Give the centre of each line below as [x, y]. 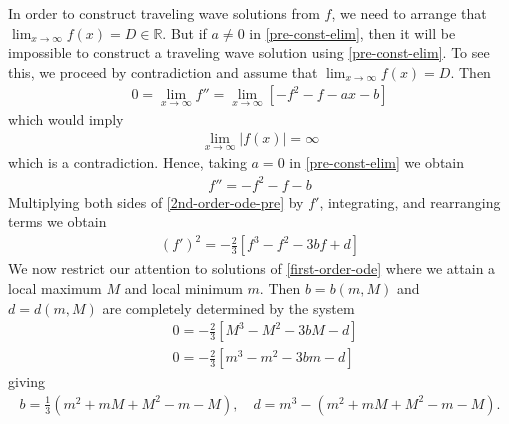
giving [26, 381]
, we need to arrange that [409, 13]
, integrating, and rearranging [410, 201]
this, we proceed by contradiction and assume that [163, 71]
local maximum [55, 287]
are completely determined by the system [228, 307]
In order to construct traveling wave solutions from [164, 13]
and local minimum [183, 287]
